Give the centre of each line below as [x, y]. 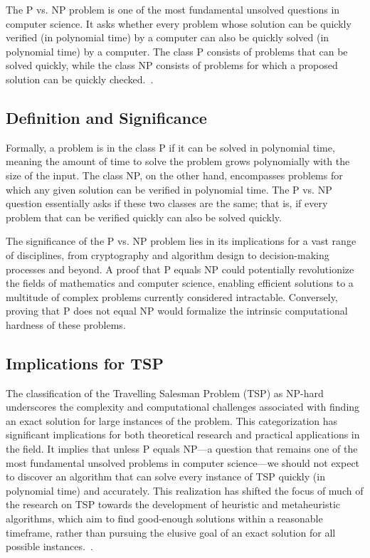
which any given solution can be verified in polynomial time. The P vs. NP [169, 189]
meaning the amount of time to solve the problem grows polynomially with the [178, 161]
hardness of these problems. [66, 324]
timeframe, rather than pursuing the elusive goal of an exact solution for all [171, 532]
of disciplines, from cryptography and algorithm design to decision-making [168, 254]
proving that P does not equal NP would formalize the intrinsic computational [177, 311]
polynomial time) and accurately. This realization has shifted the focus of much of [185, 490]
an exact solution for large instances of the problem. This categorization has [172, 420]
